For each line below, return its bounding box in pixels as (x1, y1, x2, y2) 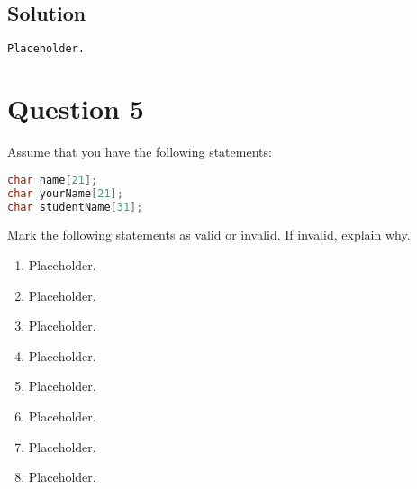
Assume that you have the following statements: (7, 142, 272, 161)
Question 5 (7, 90, 144, 127)
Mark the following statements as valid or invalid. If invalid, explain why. (7, 225, 411, 244)
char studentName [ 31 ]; (7, 200, 143, 213)
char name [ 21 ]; (7, 173, 98, 186)
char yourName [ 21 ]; (7, 186, 123, 200)
